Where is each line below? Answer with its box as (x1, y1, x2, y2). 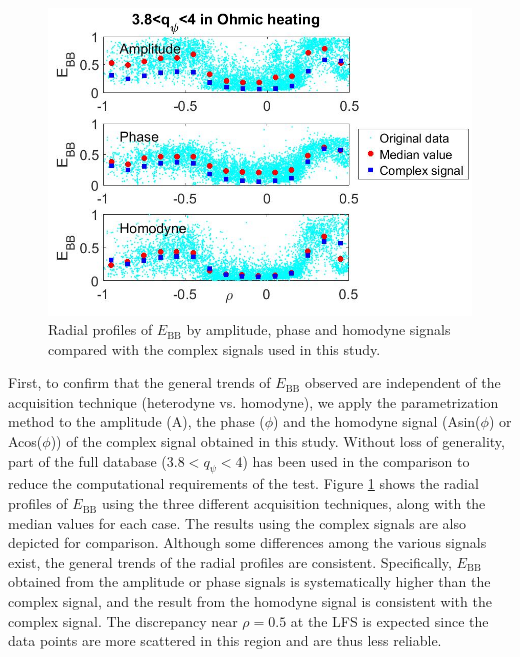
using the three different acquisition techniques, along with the (101, 493, 486, 514)
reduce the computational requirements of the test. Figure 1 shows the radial (8, 473, 479, 494)
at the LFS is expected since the (290, 610, 489, 631)
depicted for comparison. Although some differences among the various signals (8, 532, 487, 553)
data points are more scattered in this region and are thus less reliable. (8, 630, 442, 651)
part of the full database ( (8, 450, 167, 471)
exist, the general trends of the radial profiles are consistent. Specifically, (8, 551, 452, 572)
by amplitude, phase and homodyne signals (186, 319, 451, 340)
